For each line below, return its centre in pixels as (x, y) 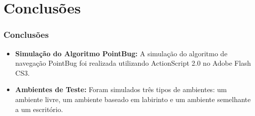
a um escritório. (39, 109)
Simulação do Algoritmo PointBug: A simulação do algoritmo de (121, 53)
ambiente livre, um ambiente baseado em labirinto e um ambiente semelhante (133, 99)
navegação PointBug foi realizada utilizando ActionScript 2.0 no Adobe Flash (133, 63)
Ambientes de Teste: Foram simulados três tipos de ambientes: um (121, 89)
